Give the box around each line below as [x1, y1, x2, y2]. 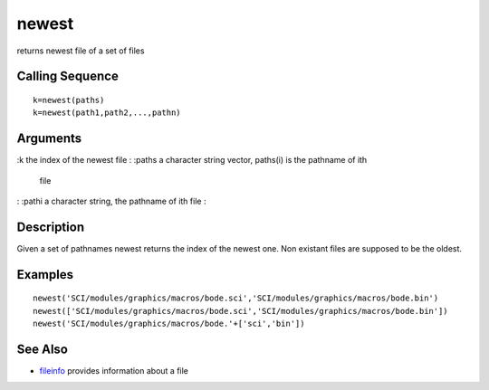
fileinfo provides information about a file [39, 366, 189, 376]
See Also [16, 341, 68, 357]
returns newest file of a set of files [16, 45, 145, 56]
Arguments [16, 131, 82, 147]
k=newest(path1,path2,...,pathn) [33, 108, 181, 118]
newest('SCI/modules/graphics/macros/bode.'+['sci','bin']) [33, 319, 305, 329]
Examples [16, 267, 74, 282]
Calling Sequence [16, 69, 120, 84]
